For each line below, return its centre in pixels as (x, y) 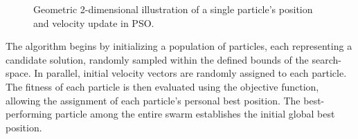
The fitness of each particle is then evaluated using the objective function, (162, 86)
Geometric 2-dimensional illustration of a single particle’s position (173, 9)
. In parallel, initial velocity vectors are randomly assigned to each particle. (187, 73)
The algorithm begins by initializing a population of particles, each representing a (179, 46)
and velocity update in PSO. (94, 22)
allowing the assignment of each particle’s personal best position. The (153, 100)
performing (29, 114)
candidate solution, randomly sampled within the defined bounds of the (157, 59)
